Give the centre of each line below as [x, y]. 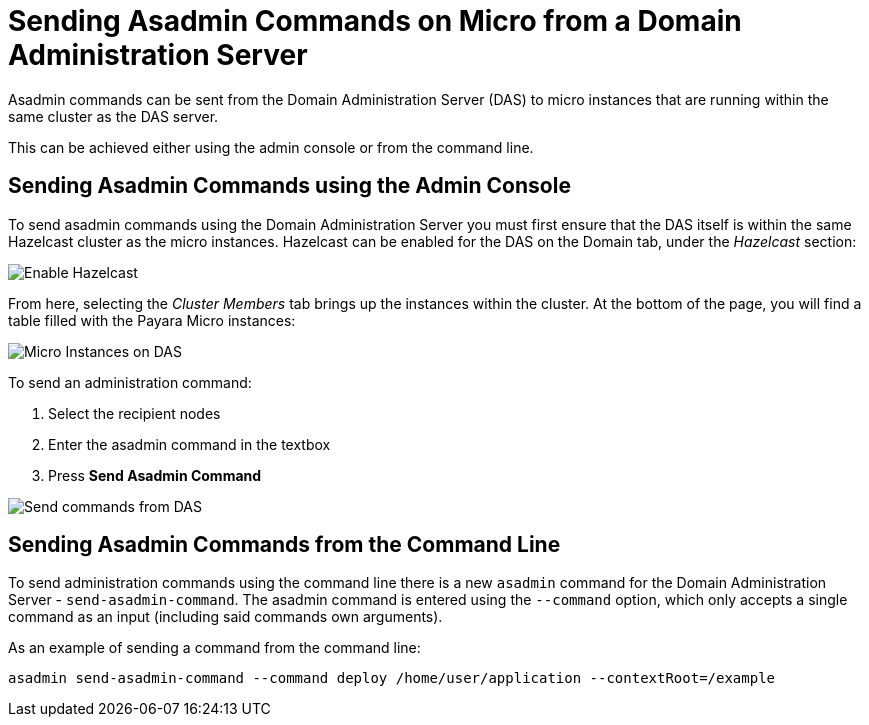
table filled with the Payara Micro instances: [152, 320]
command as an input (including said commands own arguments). [225, 617]
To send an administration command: [130, 382]
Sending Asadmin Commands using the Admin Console [289, 186]
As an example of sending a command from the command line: [214, 648]
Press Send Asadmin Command [155, 475]
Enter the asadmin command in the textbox [189, 444]
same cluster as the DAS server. [113, 116]
